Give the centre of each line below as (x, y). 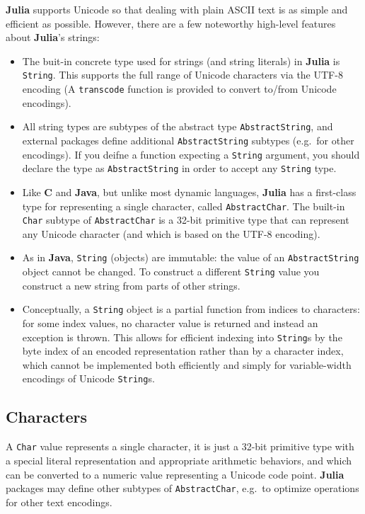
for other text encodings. (59, 502)
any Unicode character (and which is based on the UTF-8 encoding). (171, 233)
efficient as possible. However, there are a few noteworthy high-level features (171, 23)
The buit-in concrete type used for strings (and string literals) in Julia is (181, 61)
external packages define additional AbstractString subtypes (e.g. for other (188, 140)
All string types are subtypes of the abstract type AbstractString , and (178, 126)
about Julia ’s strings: (53, 37)
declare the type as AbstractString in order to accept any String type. (179, 168)
